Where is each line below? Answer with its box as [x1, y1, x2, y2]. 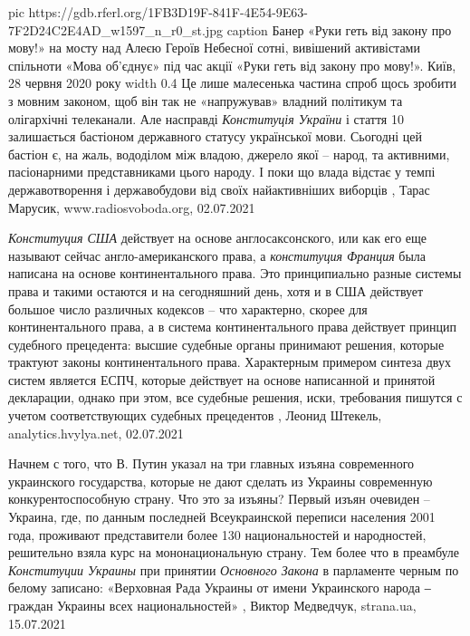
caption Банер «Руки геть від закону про [226, 20, 452, 39]
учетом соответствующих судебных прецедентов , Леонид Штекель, [8, 406, 382, 425]
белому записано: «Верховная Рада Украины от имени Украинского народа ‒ [8, 578, 431, 597]
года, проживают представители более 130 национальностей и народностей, [8, 525, 427, 544]
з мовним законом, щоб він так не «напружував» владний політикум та [8, 91, 403, 110]
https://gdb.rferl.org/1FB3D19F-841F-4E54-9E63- [28, 3, 308, 21]
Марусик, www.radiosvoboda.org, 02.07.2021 [8, 198, 255, 217]
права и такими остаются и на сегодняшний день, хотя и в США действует [8, 281, 424, 300]
